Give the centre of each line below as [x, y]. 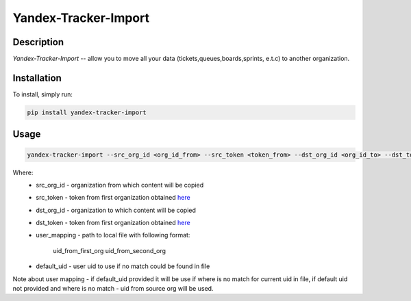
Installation [37, 78]
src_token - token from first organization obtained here [113, 198]
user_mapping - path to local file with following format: [113, 235]
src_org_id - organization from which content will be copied [120, 185]
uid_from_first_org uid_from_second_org [110, 250]
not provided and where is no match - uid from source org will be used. [113, 289]
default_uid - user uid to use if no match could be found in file [123, 266]
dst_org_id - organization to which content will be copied [116, 210]
